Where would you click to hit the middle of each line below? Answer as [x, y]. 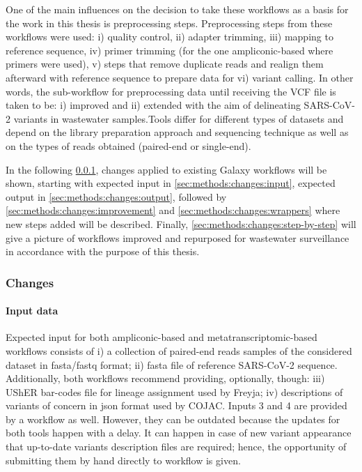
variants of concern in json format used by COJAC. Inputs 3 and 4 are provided [176, 405]
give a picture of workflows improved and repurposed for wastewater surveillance [178, 237]
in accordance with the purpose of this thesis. [103, 251]
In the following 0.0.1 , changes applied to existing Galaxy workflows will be [166, 169]
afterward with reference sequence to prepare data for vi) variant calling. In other [180, 77]
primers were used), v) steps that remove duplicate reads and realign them [165, 64]
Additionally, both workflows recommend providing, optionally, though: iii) [165, 378]
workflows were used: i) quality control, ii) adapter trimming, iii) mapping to [170, 37]
